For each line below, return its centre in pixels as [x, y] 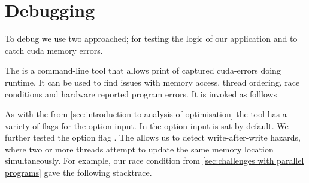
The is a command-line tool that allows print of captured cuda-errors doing [143, 70]
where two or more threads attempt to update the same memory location [139, 149]
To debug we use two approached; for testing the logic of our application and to [151, 39]
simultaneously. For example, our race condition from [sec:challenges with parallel [154, 161]
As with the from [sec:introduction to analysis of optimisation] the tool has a [146, 114]
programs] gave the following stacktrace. [78, 173]
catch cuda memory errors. [54, 50]
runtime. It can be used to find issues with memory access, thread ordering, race [152, 82]
